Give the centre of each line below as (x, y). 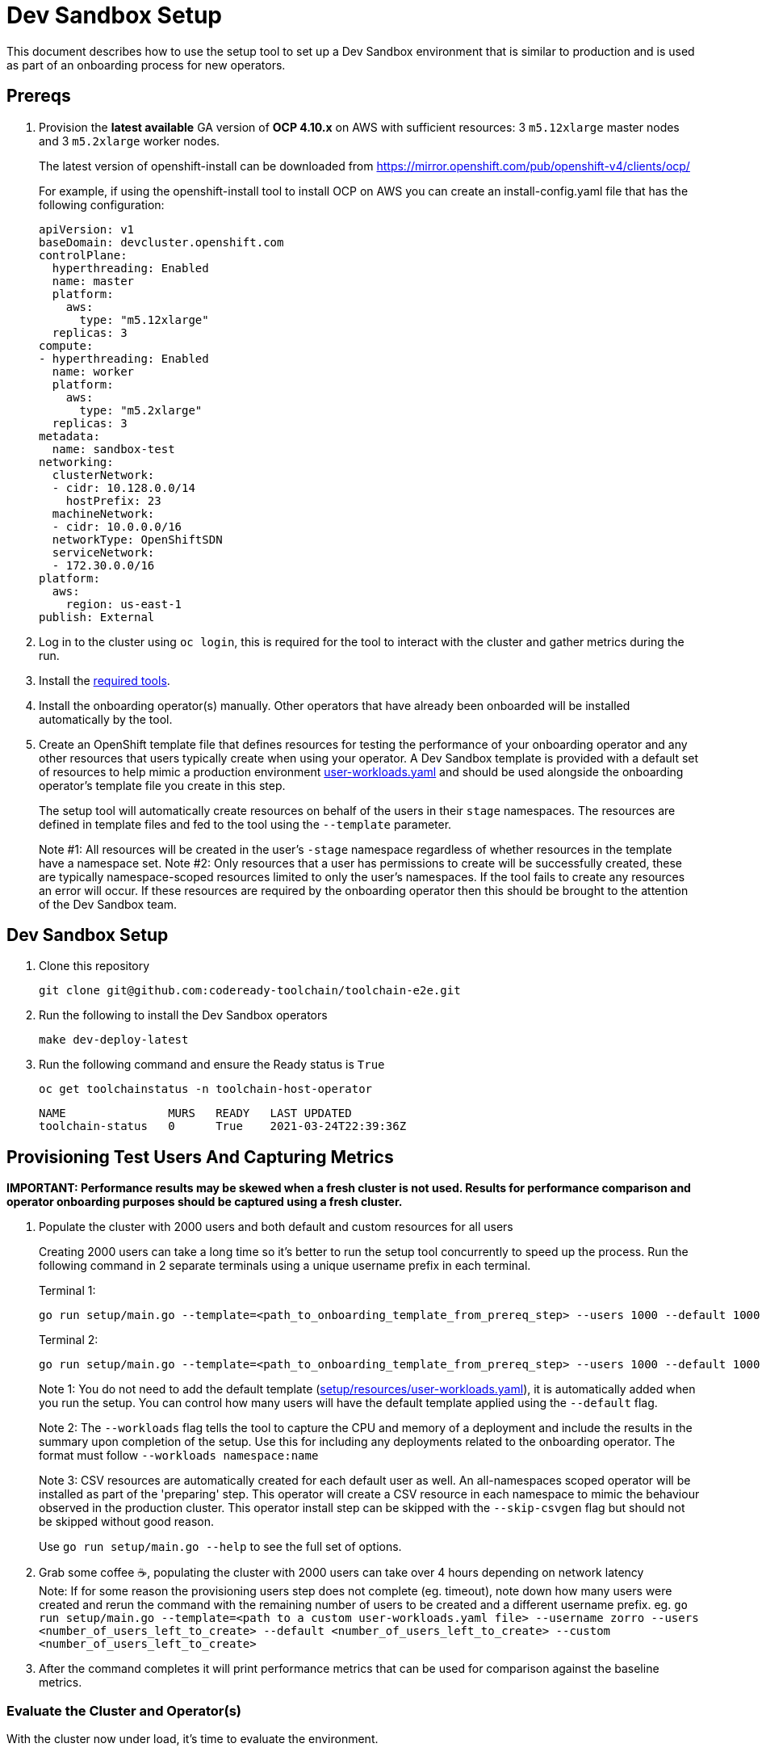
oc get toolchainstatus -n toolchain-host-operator (206, 1089)
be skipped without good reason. (127, 1522)
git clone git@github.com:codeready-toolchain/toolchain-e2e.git (250, 991)
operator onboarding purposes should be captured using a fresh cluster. (205, 1202)
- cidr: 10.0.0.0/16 (117, 526)
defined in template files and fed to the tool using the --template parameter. (245, 824)
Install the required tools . (105, 680)
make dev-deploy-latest (114, 1040)
